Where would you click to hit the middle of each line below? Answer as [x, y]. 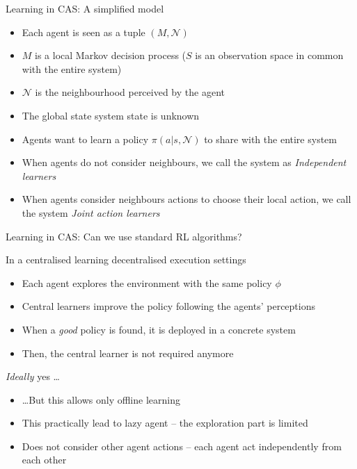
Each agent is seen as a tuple [84, 32]
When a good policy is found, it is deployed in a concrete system [159, 329]
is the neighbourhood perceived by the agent [130, 92]
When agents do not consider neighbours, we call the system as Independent [184, 162]
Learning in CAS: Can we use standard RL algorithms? [124, 236]
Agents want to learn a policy [85, 139]
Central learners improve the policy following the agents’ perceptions [168, 306]
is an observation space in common [269, 55]
